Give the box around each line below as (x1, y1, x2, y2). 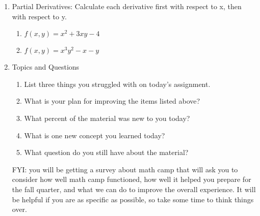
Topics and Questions (12, 61, 80, 72)
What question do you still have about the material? (24, 147, 189, 158)
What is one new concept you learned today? (24, 130, 165, 140)
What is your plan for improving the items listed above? (24, 96, 200, 106)
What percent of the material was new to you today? (24, 112, 190, 123)
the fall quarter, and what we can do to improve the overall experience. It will (12, 183, 256, 194)
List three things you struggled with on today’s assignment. (24, 78, 211, 89)
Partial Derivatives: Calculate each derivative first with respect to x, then (12, 1, 242, 11)
